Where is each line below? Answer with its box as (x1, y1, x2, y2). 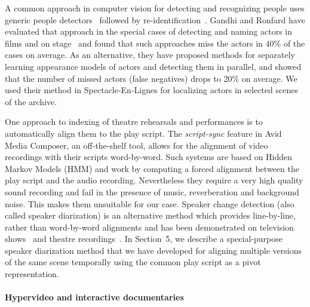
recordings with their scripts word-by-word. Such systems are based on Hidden (5, 151, 293, 163)
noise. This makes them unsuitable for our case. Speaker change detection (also (5, 197, 294, 210)
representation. (5, 268, 59, 280)
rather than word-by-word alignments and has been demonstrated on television (5, 220, 294, 233)
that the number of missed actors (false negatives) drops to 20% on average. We (5, 72, 297, 84)
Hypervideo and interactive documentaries (5, 291, 184, 303)
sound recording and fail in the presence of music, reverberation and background (5, 185, 299, 198)
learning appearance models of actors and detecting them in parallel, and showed (5, 60, 302, 72)
